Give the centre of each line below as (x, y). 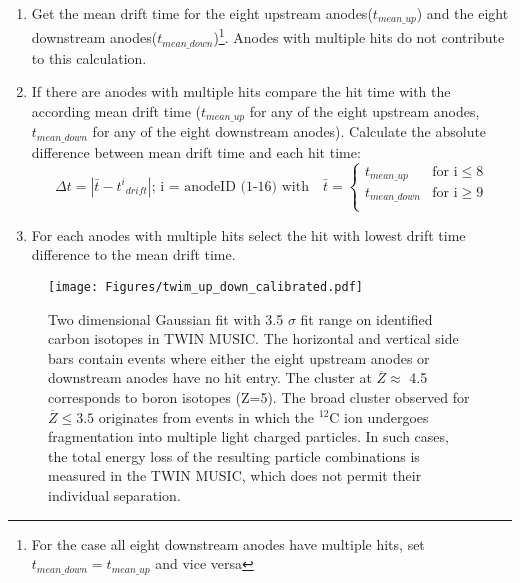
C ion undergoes (379, 416)
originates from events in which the (206, 416)
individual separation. (114, 494)
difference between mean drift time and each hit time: (196, 151)
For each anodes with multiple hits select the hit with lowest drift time (248, 234)
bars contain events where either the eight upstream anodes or (239, 357)
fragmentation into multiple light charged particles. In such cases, (248, 436)
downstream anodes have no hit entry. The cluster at (210, 377)
